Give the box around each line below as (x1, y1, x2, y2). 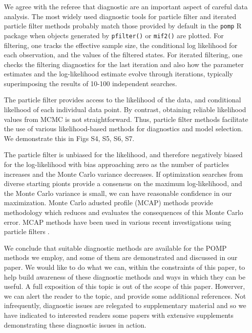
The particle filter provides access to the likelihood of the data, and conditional (4, 95, 241, 105)
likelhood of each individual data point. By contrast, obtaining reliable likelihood (4, 104, 246, 115)
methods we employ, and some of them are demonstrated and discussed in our (4, 252, 238, 262)
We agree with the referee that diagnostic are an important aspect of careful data (4, 1, 248, 11)
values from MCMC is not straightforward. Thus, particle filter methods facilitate (4, 114, 248, 124)
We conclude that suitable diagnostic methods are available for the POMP (4, 242, 227, 253)
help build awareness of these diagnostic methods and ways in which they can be (4, 271, 246, 282)
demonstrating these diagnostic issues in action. (4, 319, 147, 330)
